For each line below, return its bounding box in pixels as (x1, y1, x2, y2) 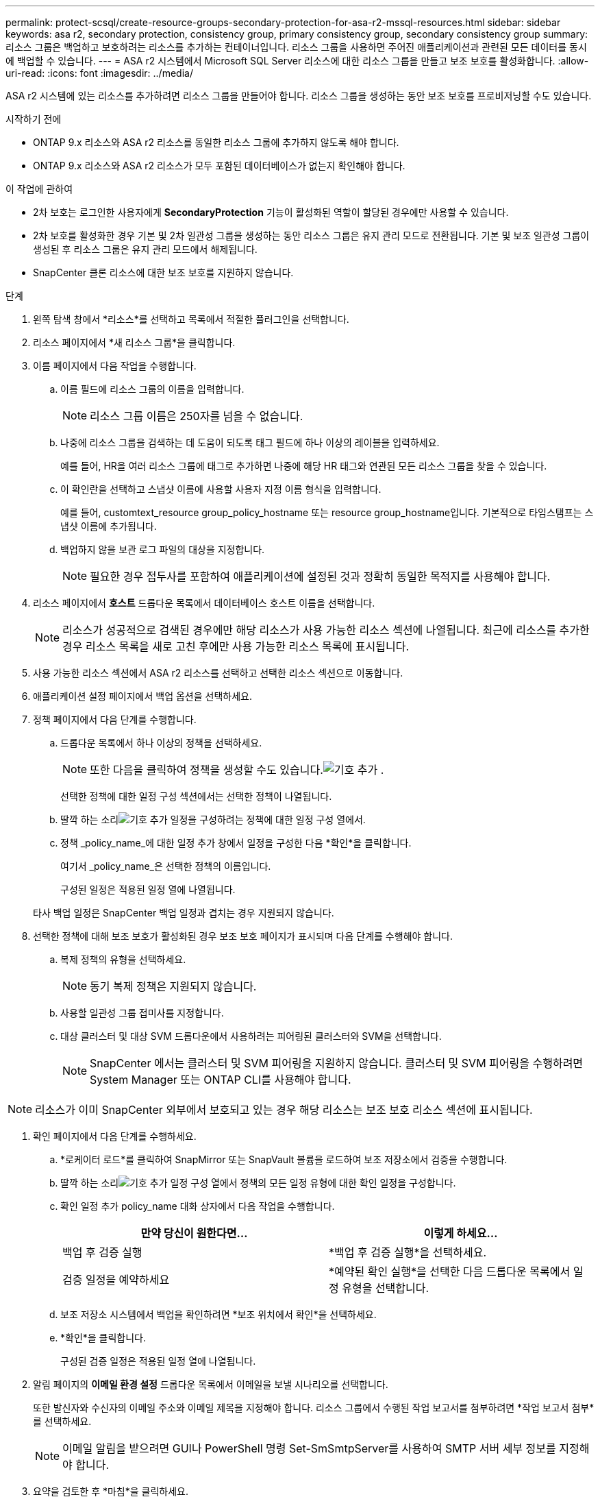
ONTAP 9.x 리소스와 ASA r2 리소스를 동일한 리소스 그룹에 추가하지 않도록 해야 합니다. (33, 136, 399, 148)
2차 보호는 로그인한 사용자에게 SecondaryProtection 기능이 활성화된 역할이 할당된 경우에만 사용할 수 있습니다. (33, 206, 509, 218)
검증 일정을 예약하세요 (62, 1273, 170, 1287)
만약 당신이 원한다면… (140, 1226, 248, 1240)
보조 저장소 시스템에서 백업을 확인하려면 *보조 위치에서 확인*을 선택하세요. (60, 1309, 377, 1320)
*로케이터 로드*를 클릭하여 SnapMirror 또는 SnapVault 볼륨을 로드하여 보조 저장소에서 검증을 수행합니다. (60, 1154, 508, 1165)
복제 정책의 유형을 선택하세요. (60, 953, 186, 965)
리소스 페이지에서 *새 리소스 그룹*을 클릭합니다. (33, 337, 236, 348)
